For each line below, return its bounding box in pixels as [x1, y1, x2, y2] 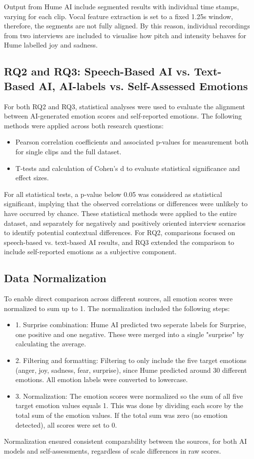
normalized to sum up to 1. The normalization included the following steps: [4, 303, 230, 313]
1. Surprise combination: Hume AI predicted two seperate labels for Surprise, [15, 319, 247, 330]
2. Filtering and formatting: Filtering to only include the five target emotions [15, 355, 247, 365]
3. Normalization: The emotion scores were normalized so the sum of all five [15, 390, 243, 401]
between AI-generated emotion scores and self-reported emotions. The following [4, 111, 242, 121]
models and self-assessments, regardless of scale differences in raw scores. [4, 445, 221, 456]
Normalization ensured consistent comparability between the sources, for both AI [4, 436, 247, 446]
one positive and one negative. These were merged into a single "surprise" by [15, 329, 244, 339]
